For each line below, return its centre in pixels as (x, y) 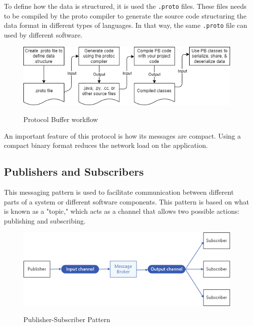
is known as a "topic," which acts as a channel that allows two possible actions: (122, 211)
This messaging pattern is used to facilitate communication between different (119, 192)
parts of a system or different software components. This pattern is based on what (126, 201)
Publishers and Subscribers (74, 172)
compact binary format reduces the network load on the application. (106, 145)
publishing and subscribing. (45, 220)
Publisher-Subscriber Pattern (67, 319)
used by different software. (43, 34)
